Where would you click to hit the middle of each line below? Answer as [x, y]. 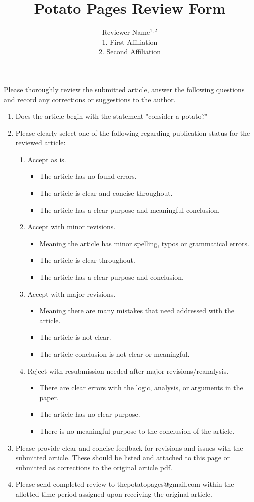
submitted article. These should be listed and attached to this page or [123, 457]
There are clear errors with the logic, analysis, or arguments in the [141, 387]
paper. [49, 397]
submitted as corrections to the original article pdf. [94, 467]
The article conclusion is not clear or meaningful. [115, 354]
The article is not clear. [75, 337]
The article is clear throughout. [87, 260]
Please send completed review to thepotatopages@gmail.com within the [125, 484]
